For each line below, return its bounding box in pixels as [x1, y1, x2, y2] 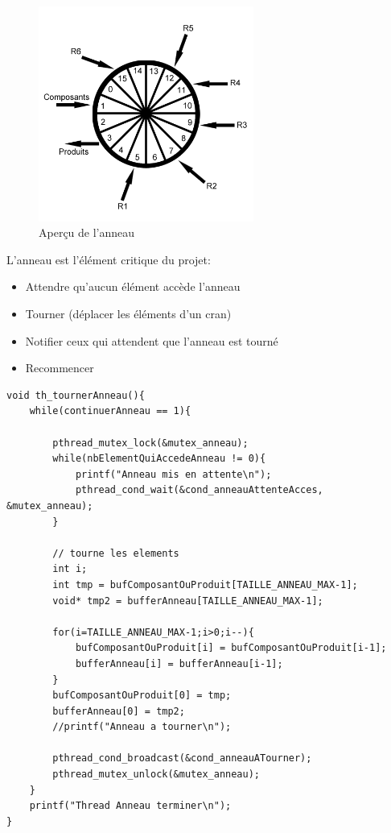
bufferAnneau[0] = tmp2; [52, 705, 185, 717]
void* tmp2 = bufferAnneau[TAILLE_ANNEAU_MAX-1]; [52, 595, 323, 607]
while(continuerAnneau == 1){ [29, 405, 191, 417]
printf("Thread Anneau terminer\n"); [29, 800, 232, 812]
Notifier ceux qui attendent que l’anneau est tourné [25, 332, 278, 349]
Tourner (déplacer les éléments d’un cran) [25, 305, 232, 322]
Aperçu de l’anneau [39, 224, 135, 241]
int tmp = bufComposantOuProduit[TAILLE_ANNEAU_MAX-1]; [52, 578, 358, 591]
